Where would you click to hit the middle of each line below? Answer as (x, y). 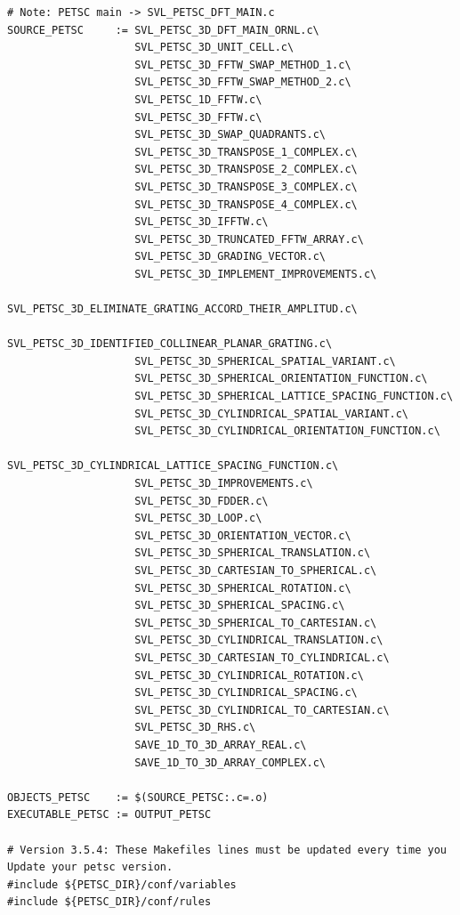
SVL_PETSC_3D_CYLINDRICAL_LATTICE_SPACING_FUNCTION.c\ (173, 466)
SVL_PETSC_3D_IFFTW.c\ (202, 222)
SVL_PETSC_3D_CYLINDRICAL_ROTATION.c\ (249, 675)
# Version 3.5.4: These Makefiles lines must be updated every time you (227, 850)
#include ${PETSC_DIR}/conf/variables (122, 884)
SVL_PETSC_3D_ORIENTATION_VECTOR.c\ (243, 535)
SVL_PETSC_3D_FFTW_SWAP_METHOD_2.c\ (243, 82)
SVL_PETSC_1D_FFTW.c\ (198, 99)
